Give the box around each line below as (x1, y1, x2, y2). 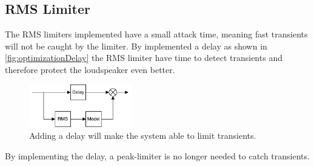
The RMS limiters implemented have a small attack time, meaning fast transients (5, 28, 308, 40)
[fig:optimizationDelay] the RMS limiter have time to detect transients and (5, 51, 282, 64)
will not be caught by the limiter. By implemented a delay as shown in (5, 39, 267, 52)
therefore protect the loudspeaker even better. (5, 63, 175, 75)
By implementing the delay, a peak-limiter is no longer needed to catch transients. (5, 150, 310, 162)
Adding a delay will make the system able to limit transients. (29, 129, 256, 142)
